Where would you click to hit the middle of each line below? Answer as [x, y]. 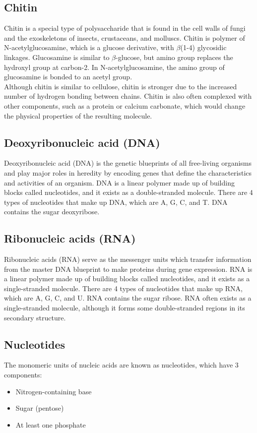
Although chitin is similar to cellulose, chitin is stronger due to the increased [121, 86]
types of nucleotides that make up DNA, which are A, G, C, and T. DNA [116, 202]
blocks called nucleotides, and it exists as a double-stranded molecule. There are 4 [128, 192]
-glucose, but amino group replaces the [174, 57]
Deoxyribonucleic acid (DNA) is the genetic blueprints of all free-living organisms [128, 163]
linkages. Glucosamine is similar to [57, 57]
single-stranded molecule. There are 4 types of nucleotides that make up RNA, [123, 288]
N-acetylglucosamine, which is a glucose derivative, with [89, 47]
